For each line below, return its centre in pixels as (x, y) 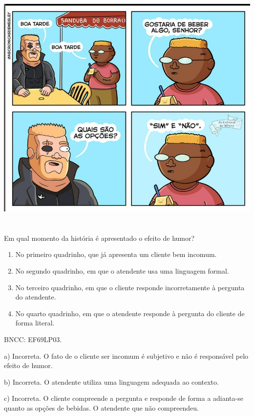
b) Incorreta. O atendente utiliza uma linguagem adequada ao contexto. (111, 381)
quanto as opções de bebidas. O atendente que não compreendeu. (101, 407)
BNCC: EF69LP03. (33, 339)
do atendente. (36, 297)
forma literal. (35, 323)
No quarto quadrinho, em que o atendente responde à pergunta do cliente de (130, 313)
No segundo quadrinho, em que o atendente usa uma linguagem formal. (122, 270)
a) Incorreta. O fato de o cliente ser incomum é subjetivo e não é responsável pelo (126, 356)
